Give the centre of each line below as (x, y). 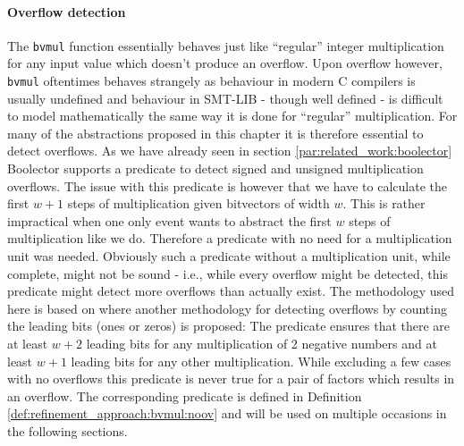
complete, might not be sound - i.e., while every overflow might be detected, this (228, 273)
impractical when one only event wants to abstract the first (169, 220)
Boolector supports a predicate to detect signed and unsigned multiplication (215, 168)
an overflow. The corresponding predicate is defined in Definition (185, 396)
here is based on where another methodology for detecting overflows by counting (227, 308)
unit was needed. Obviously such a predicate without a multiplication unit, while (229, 256)
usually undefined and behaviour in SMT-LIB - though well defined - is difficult (225, 98)
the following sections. (67, 430)
